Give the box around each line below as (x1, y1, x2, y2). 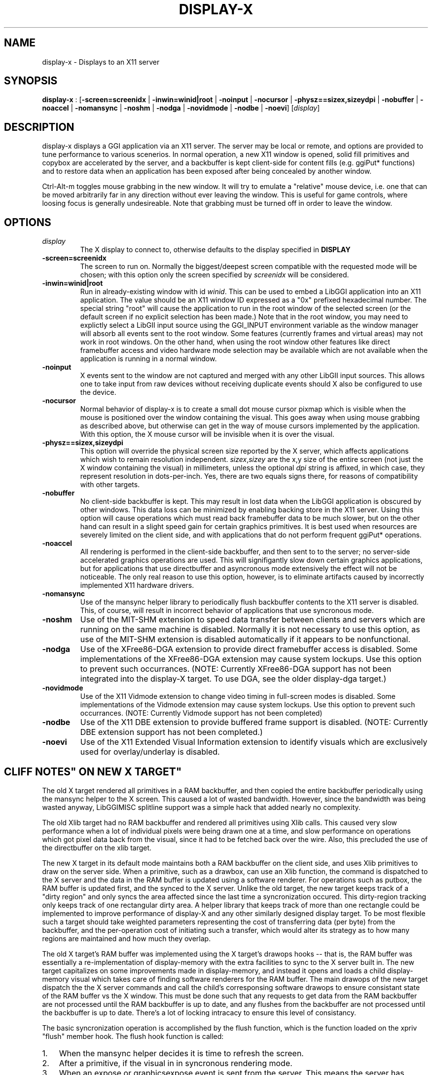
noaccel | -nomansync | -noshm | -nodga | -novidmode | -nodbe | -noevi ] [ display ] (42, 104, 320, 113)
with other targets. (80, 480, 140, 489)
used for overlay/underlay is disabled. (80, 747, 220, 757)
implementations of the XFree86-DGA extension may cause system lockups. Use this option (80, 654, 422, 664)
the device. (80, 388, 116, 397)
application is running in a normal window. (80, 354, 217, 363)
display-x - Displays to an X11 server (42, 57, 160, 66)
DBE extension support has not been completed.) (80, 727, 263, 737)
